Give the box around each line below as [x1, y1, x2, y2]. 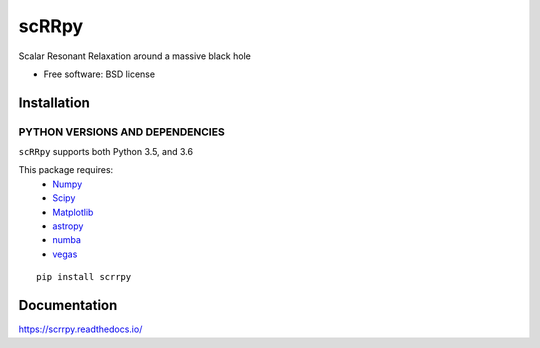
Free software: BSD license [43, 68, 155, 80]
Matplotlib [52, 206, 94, 218]
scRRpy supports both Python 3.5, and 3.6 [18, 146, 194, 158]
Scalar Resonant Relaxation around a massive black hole [18, 50, 252, 62]
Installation [18, 94, 90, 111]
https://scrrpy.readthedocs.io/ [18, 323, 143, 335]
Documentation [18, 297, 118, 314]
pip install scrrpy [36, 271, 132, 283]
